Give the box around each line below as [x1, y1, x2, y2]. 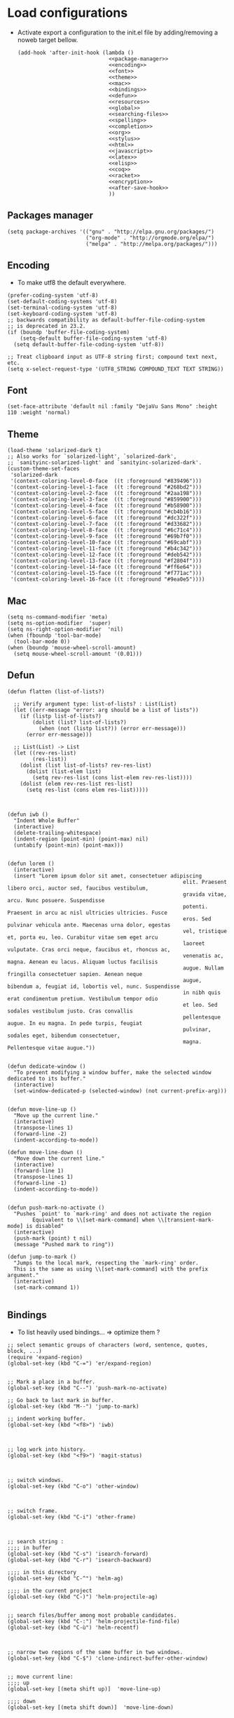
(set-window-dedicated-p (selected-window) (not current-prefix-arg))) [13, 1087, 228, 1095]
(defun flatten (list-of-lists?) [7, 688, 105, 695]
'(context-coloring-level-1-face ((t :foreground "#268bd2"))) [10, 484, 202, 491]
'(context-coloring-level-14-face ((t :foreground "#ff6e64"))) [10, 564, 202, 571]
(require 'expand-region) [7, 1354, 83, 1361]
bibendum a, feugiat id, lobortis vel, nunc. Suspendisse [7, 983, 180, 990]
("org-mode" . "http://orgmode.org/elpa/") [85, 234, 215, 242]
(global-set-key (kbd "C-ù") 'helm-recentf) [7, 1624, 139, 1631]
